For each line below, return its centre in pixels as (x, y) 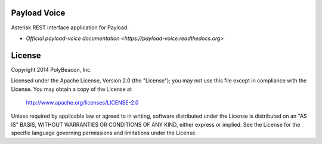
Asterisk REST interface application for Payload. (70, 27)
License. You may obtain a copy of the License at (72, 89)
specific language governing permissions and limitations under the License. (104, 133)
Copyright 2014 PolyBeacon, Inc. (51, 69)
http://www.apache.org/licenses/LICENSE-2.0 (82, 102)
